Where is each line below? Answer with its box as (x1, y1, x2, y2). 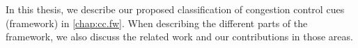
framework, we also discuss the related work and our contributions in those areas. (6, 29, 353, 44)
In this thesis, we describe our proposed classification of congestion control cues (6, 2, 345, 16)
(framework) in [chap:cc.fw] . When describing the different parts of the (6, 15, 308, 30)
